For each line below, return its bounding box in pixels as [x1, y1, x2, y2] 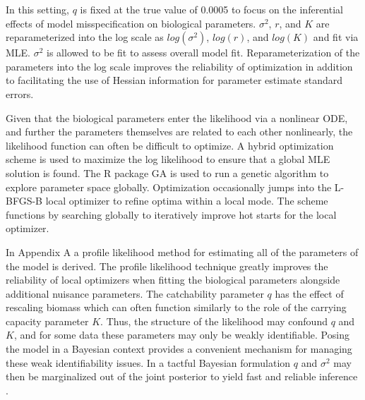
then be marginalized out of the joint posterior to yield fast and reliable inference [6, 369, 358, 384]
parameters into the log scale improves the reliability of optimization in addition [6, 59, 353, 73]
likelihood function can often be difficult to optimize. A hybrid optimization [6, 138, 334, 152]
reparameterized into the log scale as [6, 30, 164, 44]
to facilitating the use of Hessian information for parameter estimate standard [6, 73, 342, 87]
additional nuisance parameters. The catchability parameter [6, 286, 264, 301]
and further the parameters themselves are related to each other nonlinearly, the [6, 124, 353, 139]
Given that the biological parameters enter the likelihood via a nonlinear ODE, [6, 110, 348, 125]
